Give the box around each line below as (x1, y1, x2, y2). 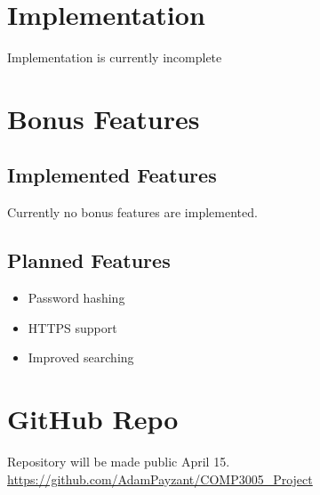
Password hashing (28, 288, 125, 307)
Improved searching (28, 348, 134, 367)
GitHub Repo (7, 401, 179, 437)
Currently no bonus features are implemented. (7, 203, 258, 222)
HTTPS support (28, 318, 117, 337)
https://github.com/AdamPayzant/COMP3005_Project (7, 469, 313, 488)
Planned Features (7, 247, 171, 274)
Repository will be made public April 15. (7, 452, 230, 470)
